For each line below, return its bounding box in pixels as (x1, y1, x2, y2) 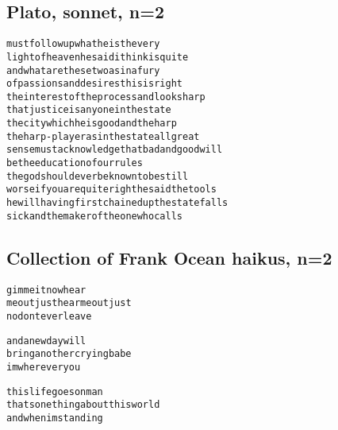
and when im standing (6, 412, 103, 424)
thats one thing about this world (6, 399, 160, 411)
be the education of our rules (6, 157, 143, 169)
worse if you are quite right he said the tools (6, 184, 217, 196)
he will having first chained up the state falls (6, 197, 229, 209)
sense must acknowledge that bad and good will (6, 144, 223, 156)
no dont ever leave (6, 310, 92, 322)
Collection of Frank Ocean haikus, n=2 (6, 245, 332, 269)
